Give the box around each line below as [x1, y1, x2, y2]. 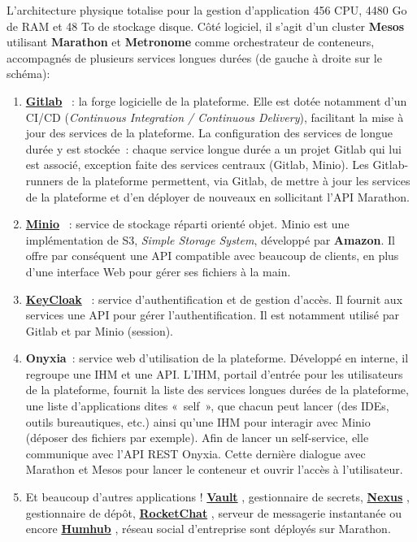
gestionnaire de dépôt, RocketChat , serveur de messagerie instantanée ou [25, 504, 402, 521]
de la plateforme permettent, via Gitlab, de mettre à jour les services [67, 171, 410, 189]
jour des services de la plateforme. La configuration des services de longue [25, 124, 393, 141]
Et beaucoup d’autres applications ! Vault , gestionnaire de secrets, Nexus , [25, 488, 410, 505]
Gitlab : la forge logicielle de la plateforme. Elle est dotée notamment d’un [25, 92, 407, 109]
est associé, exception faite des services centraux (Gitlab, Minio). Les [25, 156, 369, 173]
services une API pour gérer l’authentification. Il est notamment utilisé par [25, 306, 399, 323]
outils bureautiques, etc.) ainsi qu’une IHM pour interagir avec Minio [25, 413, 371, 430]
